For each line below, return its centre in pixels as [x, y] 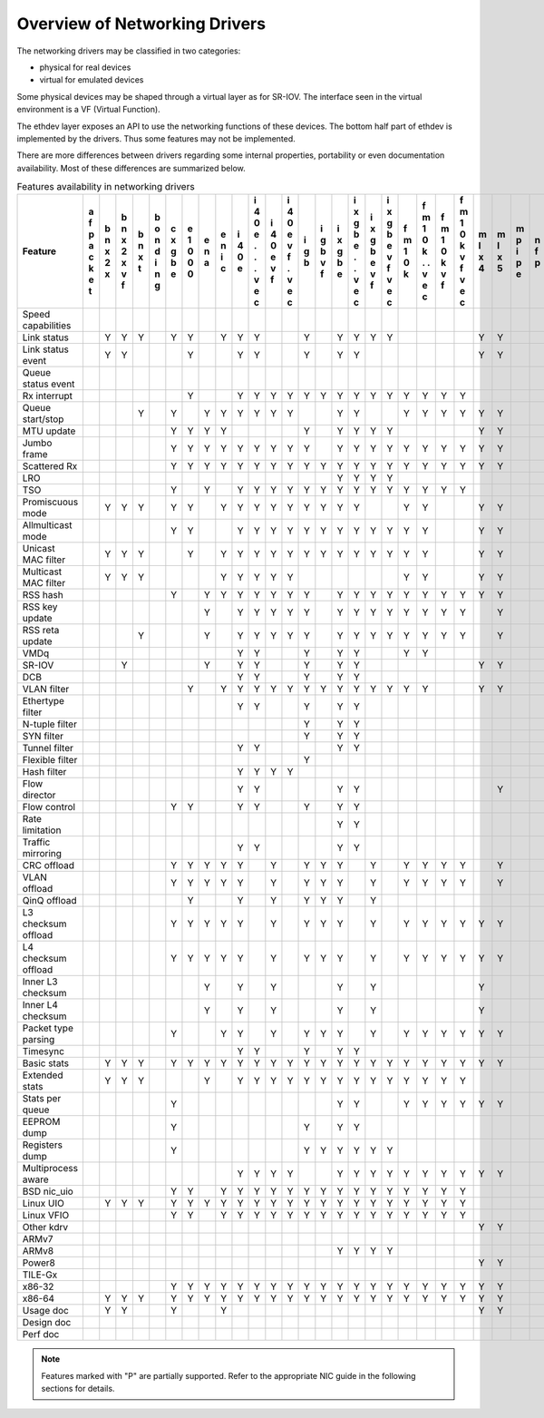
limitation [42, 830]
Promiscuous [50, 502]
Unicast [39, 549]
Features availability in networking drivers [106, 187]
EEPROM [41, 1122]
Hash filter [44, 772]
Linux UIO [44, 1204]
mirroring [42, 854]
